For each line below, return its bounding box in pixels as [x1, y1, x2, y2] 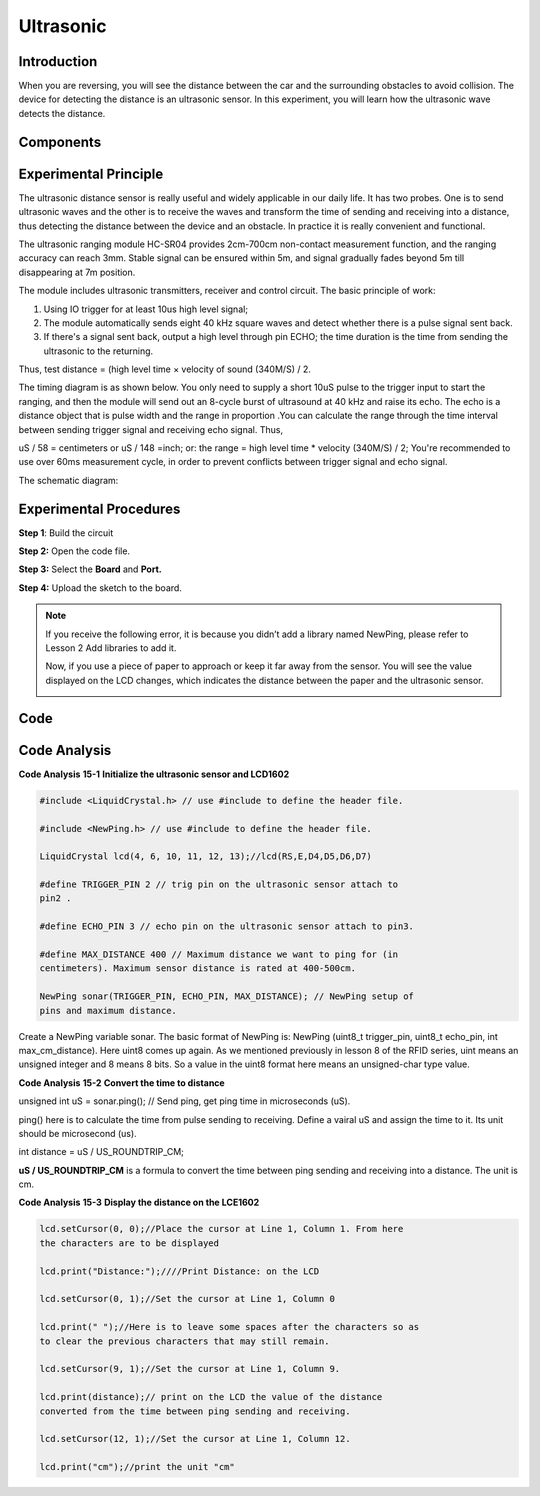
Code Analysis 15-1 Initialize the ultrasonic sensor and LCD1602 [18, 768, 290, 780]
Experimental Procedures [18, 500, 181, 517]
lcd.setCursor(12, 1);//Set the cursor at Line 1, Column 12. [39, 1433, 351, 1445]
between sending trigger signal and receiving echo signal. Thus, [18, 423, 284, 435]
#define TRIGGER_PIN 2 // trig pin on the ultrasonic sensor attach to [39, 879, 399, 890]
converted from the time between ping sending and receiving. [39, 1405, 351, 1417]
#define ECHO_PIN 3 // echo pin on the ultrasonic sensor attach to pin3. [39, 921, 415, 932]
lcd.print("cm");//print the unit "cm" [39, 1461, 235, 1473]
